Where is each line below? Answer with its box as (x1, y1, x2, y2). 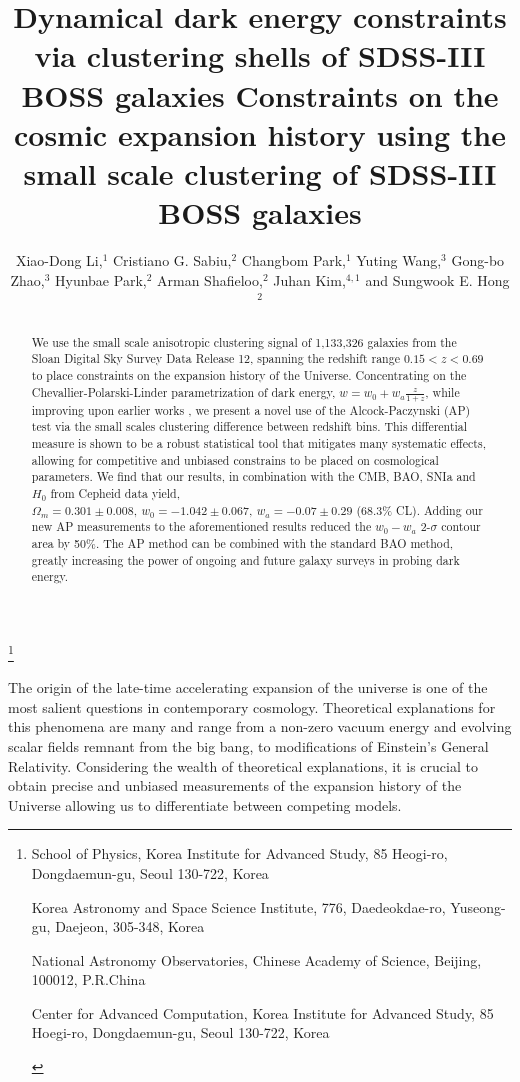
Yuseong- (450, 896, 506, 917)
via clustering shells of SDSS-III (34, 35, 486, 76)
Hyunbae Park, (55, 269, 147, 290)
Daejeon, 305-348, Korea (55, 916, 205, 937)
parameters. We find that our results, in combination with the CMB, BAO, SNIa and (31, 468, 476, 485)
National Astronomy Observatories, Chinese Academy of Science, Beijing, (31, 949, 482, 970)
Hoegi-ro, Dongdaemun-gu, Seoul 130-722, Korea (31, 1022, 330, 1043)
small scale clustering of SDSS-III (23, 152, 497, 193)
